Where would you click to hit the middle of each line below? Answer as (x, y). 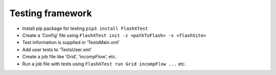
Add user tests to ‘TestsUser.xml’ (57, 49)
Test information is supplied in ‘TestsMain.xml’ (71, 43)
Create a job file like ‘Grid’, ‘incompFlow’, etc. (70, 57)
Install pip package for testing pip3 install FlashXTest (85, 28)
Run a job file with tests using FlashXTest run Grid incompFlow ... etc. (104, 64)
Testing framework (51, 13)
